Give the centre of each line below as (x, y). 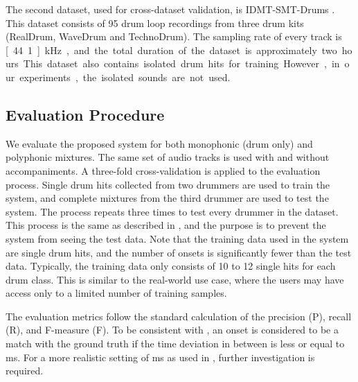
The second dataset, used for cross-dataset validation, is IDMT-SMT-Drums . (170, 9)
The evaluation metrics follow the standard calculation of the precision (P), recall (179, 316)
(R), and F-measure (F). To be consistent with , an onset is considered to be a (172, 330)
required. (25, 371)
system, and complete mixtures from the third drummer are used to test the (167, 198)
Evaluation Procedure (85, 114)
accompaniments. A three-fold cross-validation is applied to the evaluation (163, 170)
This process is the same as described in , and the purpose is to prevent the (166, 225)
